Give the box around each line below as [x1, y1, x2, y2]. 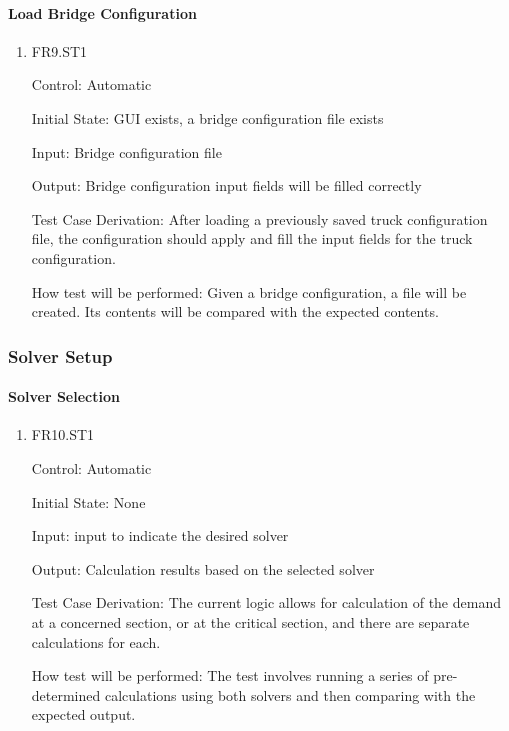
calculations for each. [31, 631, 161, 652]
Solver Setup [8, 343, 113, 368]
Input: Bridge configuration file [31, 141, 222, 162]
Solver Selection [8, 386, 120, 407]
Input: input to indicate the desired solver [31, 525, 289, 546]
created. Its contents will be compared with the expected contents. [31, 301, 439, 322]
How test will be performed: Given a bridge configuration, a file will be [31, 281, 467, 302]
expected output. [31, 704, 136, 725]
